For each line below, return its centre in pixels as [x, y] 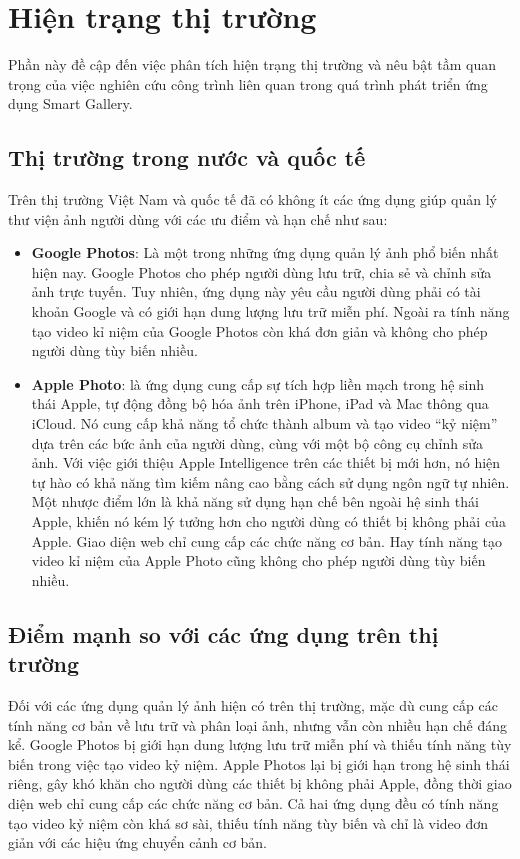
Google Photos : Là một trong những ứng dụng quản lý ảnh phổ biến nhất [265, 252]
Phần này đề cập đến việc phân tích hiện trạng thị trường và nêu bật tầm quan [252, 64]
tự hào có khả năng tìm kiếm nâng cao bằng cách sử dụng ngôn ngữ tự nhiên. [270, 481]
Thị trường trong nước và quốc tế [187, 157]
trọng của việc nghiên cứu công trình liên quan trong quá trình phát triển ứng [248, 83]
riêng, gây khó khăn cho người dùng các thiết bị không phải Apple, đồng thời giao [260, 783]
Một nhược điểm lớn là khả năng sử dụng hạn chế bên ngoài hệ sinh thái [255, 501]
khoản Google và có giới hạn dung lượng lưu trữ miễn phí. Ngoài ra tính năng [270, 311]
